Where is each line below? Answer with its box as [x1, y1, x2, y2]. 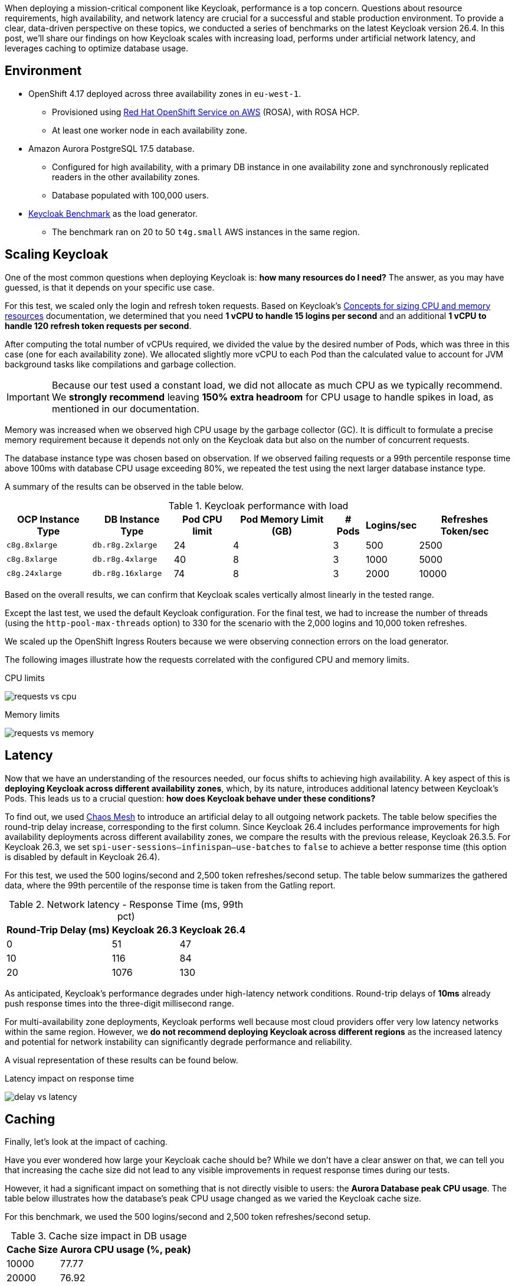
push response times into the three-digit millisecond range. [5, 998, 234, 1008]
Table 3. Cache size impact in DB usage [11, 1230, 187, 1242]
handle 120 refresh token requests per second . [5, 320, 192, 331]
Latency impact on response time [5, 1073, 135, 1083]
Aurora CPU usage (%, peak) [60, 1243, 191, 1256]
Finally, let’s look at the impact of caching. [5, 1137, 168, 1147]
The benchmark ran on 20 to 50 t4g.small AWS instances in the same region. [52, 226, 360, 237]
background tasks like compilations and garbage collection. [5, 359, 236, 369]
